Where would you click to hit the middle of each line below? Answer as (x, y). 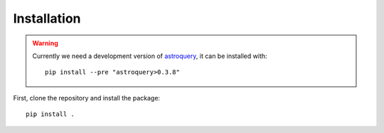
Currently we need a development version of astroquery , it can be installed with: (150, 56)
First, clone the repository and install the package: (86, 98)
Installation (47, 18)
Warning (45, 43)
